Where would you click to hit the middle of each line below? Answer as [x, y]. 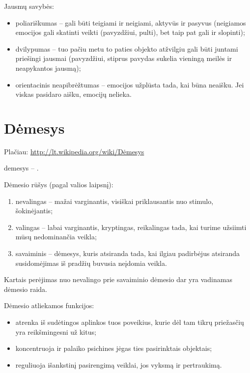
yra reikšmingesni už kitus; [56, 331]
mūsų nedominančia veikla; [56, 237]
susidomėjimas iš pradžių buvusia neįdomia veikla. [91, 263]
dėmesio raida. [26, 289]
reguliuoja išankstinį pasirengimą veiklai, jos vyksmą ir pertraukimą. [119, 364]
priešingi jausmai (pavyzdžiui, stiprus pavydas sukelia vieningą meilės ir [124, 58]
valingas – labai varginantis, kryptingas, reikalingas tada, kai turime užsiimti [131, 227]
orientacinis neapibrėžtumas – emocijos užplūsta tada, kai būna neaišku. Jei [130, 84]
